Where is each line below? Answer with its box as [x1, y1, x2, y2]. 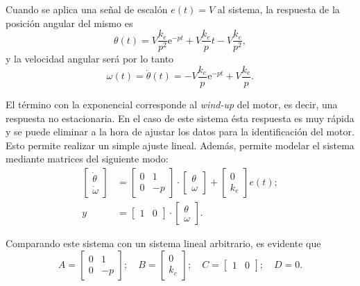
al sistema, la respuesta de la [217, 2, 340, 16]
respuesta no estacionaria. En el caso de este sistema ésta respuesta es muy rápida [6, 110, 354, 125]
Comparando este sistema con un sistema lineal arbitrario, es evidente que [6, 235, 321, 250]
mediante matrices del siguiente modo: [6, 151, 169, 166]
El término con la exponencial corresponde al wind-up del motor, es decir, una [6, 96, 338, 111]
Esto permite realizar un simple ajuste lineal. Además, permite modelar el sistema [6, 137, 354, 152]
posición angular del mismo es [6, 15, 133, 30]
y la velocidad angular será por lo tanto [6, 51, 174, 66]
